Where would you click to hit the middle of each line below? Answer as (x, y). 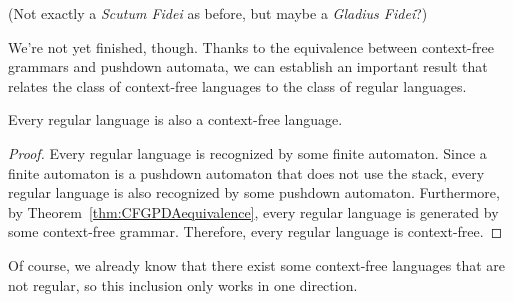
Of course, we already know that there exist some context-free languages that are (257, 264)
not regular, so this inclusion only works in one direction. (183, 284)
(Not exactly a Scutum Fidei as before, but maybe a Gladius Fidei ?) (218, 13)
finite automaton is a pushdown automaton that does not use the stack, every (246, 172)
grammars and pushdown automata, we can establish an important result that (248, 66)
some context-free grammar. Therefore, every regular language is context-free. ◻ (255, 231)
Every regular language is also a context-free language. (175, 119)
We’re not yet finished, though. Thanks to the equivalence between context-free (251, 46)
